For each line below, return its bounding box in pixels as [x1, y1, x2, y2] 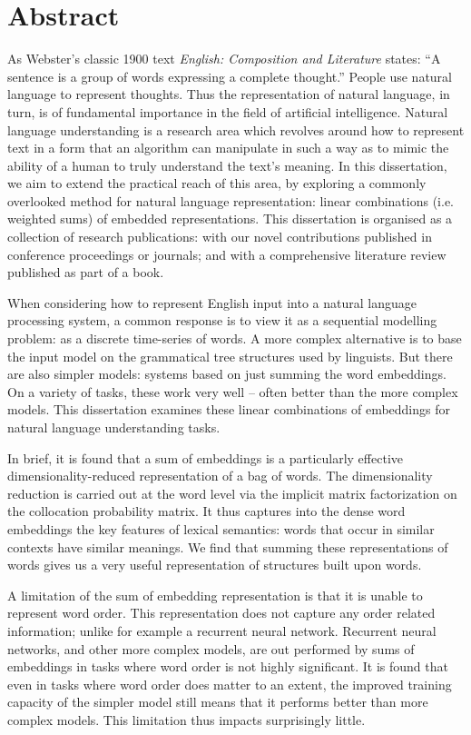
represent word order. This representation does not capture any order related [7, 603, 436, 622]
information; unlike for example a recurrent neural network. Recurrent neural [7, 621, 437, 640]
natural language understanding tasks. [7, 418, 221, 436]
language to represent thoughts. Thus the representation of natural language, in [7, 84, 450, 104]
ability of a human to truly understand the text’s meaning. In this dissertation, [7, 155, 447, 174]
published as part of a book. [7, 263, 164, 282]
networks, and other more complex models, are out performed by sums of [7, 639, 415, 658]
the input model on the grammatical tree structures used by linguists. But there [7, 346, 453, 365]
